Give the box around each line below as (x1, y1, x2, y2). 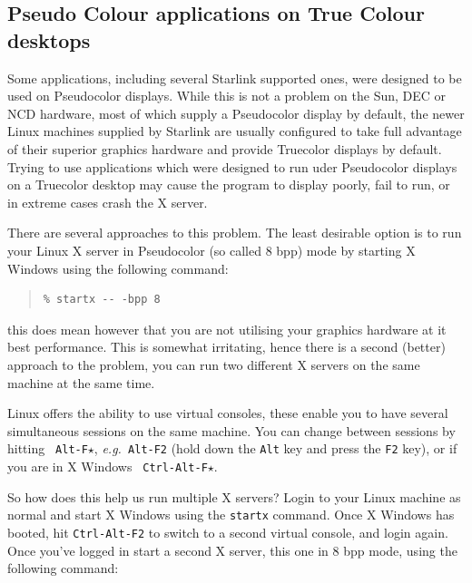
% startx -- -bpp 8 (43, 293, 161, 306)
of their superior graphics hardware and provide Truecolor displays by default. (7, 139, 442, 158)
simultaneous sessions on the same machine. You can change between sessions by (7, 421, 456, 440)
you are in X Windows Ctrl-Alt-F (7, 456, 208, 475)
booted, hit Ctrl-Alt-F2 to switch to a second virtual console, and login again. (7, 522, 448, 541)
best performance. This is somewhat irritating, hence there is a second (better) (7, 337, 446, 356)
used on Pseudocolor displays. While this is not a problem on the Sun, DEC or (7, 86, 447, 105)
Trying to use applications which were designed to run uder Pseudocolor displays (7, 157, 457, 176)
